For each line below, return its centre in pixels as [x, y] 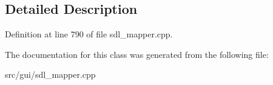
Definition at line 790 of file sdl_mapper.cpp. [89, 34]
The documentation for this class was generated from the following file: [137, 54]
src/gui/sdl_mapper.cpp [50, 74]
